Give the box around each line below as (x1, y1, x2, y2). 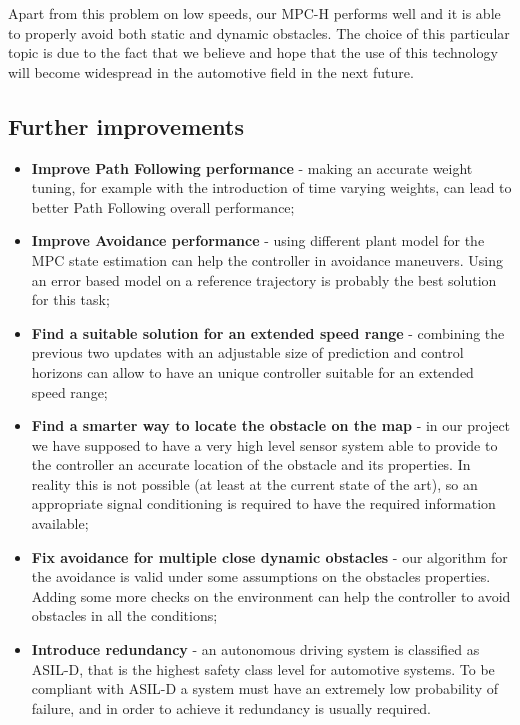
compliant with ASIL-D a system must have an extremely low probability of (31, 678, 498, 699)
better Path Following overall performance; (31, 196, 295, 217)
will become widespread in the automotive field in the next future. (8, 61, 414, 82)
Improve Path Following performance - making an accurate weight (31, 157, 473, 178)
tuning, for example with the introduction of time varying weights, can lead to (31, 177, 512, 198)
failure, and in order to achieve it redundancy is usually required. (31, 697, 431, 718)
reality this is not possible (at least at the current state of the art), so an (31, 473, 478, 494)
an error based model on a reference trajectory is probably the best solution (31, 269, 497, 290)
